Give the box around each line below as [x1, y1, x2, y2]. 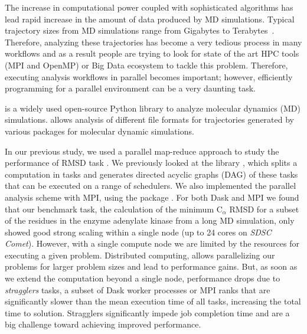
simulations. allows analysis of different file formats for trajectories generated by [5, 113, 294, 126]
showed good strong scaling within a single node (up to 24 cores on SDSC [5, 225, 272, 238]
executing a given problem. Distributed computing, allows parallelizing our [5, 248, 275, 261]
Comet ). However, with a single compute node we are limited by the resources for [5, 237, 299, 250]
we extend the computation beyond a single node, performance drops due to [5, 272, 280, 284]
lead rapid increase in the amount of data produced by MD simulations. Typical [5, 12, 295, 25]
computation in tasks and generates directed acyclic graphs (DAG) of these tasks [5, 168, 298, 180]
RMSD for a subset [229, 202, 299, 215]
